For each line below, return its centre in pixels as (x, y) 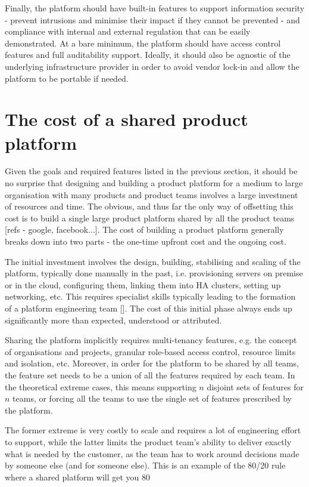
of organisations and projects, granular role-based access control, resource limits (150, 351)
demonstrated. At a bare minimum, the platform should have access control (143, 43)
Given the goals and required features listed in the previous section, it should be (151, 171)
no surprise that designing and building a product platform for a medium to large (154, 183)
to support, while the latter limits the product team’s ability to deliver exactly (148, 441)
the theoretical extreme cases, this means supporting (101, 386)
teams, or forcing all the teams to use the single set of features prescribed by (152, 398)
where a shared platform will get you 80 (78, 477)
